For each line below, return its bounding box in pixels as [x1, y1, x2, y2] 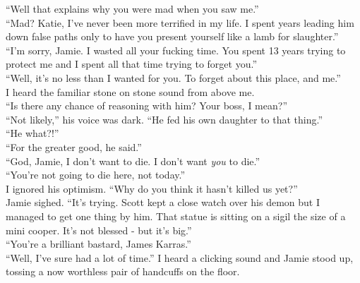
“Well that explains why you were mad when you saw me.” [6, 1, 259, 16]
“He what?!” [6, 126, 59, 140]
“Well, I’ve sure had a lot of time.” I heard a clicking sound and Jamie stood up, [6, 250, 354, 265]
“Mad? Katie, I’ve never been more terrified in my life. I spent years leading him [6, 15, 354, 30]
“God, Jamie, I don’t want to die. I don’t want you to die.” [6, 153, 260, 168]
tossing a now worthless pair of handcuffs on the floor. [6, 264, 240, 279]
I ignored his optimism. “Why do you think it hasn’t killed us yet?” [6, 181, 298, 195]
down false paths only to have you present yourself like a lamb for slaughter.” [6, 29, 339, 44]
